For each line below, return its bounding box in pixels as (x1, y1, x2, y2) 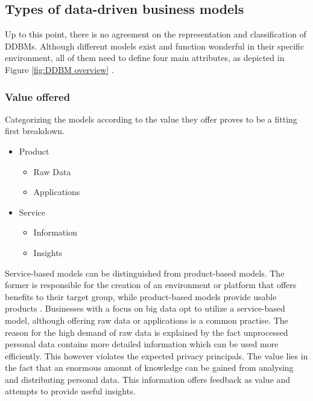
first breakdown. (5, 124, 65, 137)
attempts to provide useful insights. (5, 385, 136, 397)
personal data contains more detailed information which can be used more (5, 338, 279, 350)
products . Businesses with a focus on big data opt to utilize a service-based (5, 302, 285, 315)
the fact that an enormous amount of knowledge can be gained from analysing (5, 361, 294, 374)
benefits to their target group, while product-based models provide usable (5, 290, 277, 303)
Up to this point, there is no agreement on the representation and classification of (5, 28, 306, 40)
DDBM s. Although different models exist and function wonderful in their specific (5, 39, 305, 52)
